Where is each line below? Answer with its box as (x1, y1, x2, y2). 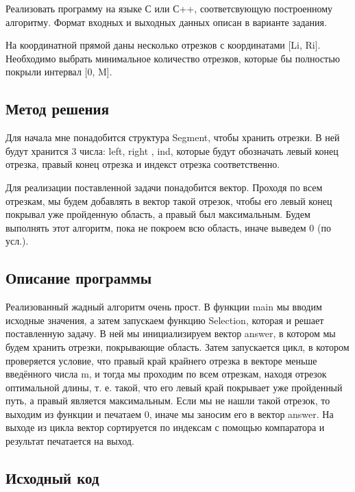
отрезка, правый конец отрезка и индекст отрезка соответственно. (5, 157, 280, 171)
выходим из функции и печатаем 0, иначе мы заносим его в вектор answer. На (5, 406, 334, 421)
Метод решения (5, 98, 110, 119)
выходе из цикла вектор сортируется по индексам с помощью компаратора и (5, 420, 325, 434)
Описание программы (5, 267, 152, 288)
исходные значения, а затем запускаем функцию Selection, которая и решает (5, 312, 324, 327)
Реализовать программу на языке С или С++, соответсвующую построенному (5, 1, 333, 15)
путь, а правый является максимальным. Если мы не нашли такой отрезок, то (5, 393, 330, 408)
